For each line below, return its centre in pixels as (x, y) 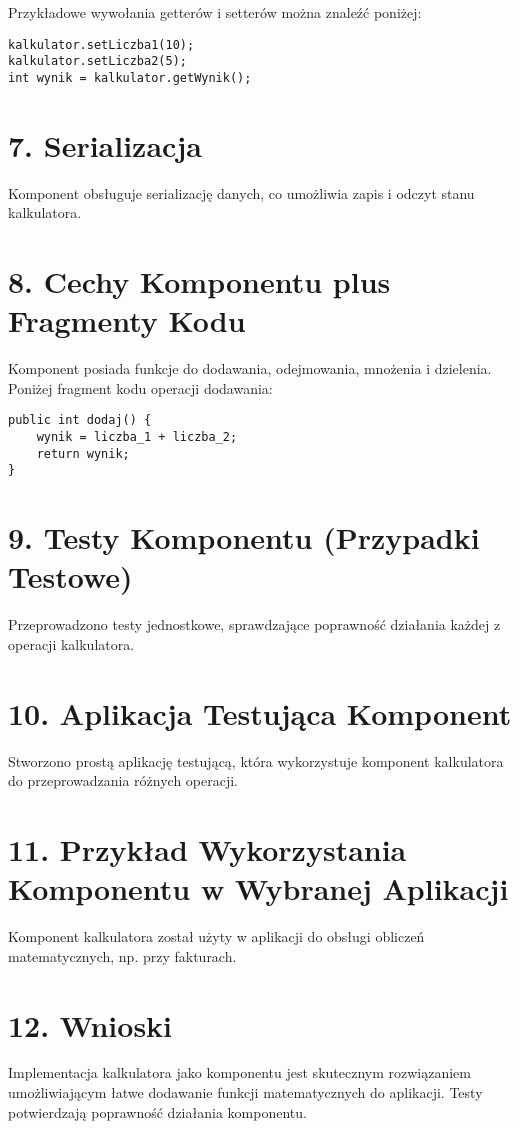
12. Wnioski (90, 1024)
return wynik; (83, 453)
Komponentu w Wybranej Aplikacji (258, 888)
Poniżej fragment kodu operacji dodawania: (140, 387)
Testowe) (70, 576)
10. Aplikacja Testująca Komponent (260, 712)
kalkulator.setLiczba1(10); (101, 44)
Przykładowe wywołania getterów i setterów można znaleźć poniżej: (215, 12)
